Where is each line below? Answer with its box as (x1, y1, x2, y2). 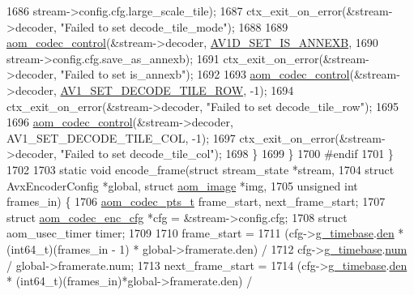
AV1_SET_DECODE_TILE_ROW (60, 81, 244, 98)
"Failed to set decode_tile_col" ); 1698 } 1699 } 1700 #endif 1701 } (60, 145, 394, 162)
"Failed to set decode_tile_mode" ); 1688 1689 (60, 18, 288, 35)
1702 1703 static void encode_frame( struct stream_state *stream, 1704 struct (6, 160, 395, 177)
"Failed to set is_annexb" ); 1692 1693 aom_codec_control (60, 66, 350, 83)
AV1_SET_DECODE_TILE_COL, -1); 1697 (6, 129, 236, 146)
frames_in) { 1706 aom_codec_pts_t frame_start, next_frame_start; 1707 (6, 193, 386, 210)
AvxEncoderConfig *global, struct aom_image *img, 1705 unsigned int (6, 177, 358, 194)
